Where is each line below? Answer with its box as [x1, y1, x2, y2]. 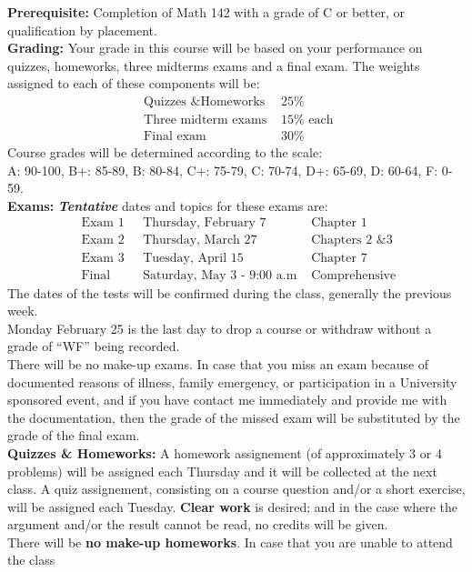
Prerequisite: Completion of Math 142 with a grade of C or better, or [7, 3, 405, 21]
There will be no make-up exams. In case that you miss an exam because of [7, 354, 429, 373]
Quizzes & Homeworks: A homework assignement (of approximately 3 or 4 [7, 443, 442, 462]
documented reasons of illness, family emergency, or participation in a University [7, 372, 457, 391]
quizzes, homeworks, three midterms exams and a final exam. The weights [7, 55, 420, 75]
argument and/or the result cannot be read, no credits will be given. [7, 515, 388, 534]
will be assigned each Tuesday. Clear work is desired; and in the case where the [7, 497, 458, 516]
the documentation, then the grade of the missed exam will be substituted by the [7, 407, 460, 426]
